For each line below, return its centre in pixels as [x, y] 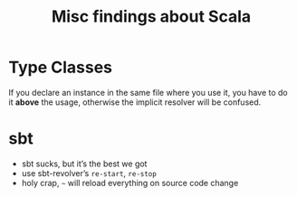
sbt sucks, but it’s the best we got [84, 164]
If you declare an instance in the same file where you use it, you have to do [148, 92]
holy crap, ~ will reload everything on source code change [130, 183]
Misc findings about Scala [151, 17]
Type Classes [61, 67]
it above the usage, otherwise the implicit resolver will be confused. [135, 102]
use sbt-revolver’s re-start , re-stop [89, 173]
